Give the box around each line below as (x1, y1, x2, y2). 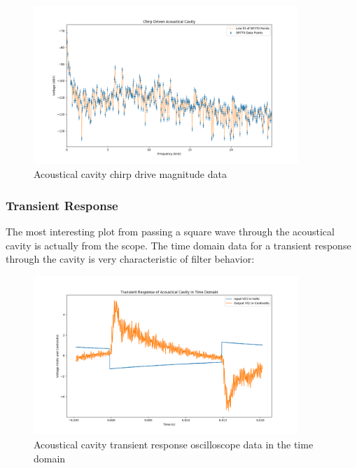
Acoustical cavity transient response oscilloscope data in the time (34, 437, 314, 452)
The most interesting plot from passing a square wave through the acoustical (6, 224, 335, 239)
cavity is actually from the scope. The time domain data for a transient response (6, 238, 351, 252)
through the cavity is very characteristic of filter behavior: (6, 252, 255, 266)
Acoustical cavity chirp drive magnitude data (34, 167, 227, 181)
